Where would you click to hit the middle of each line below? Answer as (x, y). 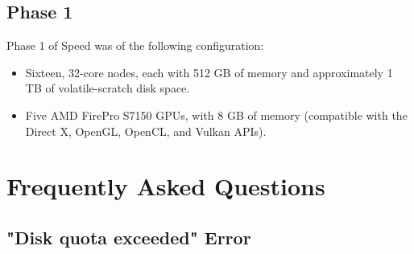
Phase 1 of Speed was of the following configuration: (135, 45)
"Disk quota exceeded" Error (129, 237)
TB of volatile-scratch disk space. (108, 88)
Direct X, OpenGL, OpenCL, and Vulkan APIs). (146, 131)
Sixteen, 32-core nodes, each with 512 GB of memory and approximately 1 (209, 72)
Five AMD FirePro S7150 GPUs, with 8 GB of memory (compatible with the (216, 115)
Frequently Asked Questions (166, 186)
